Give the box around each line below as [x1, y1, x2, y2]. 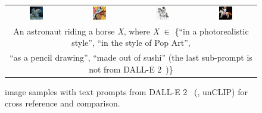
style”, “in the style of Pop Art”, [71, 36, 191, 49]
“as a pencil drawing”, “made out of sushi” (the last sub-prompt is [10, 51, 252, 64]
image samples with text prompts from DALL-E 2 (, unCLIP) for [5, 85, 248, 98]
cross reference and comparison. [5, 97, 120, 109]
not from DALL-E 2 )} [89, 62, 173, 75]
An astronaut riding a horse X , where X [13, 24, 160, 37]
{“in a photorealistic [174, 24, 249, 37]
